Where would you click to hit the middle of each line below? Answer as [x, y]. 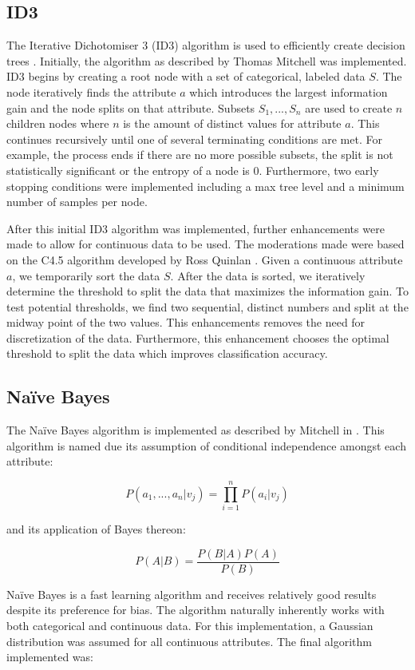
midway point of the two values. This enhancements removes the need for [186, 322]
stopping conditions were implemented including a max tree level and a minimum [206, 186]
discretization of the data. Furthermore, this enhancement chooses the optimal [198, 337]
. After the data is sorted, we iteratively [268, 275]
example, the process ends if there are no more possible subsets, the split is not [200, 155]
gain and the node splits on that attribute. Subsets [131, 107]
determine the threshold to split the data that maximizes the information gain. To [207, 291]
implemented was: [50, 657]
